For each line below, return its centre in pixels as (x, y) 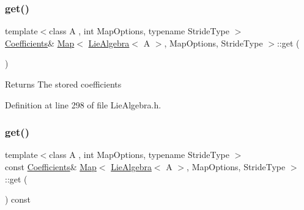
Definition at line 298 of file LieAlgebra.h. (83, 104)
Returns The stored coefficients (63, 84)
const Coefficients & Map (51, 167)
